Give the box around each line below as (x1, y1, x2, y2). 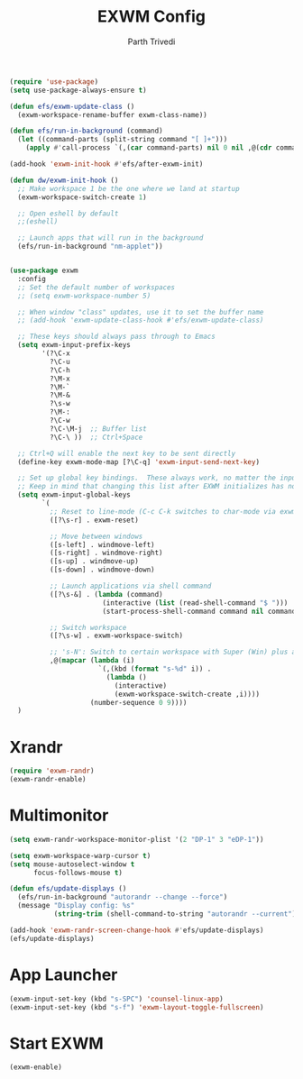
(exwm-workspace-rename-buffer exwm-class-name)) (17, 110, 207, 119)
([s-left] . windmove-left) (49, 540, 155, 549)
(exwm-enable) (9, 1063, 63, 1072)
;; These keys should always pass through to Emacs (17, 332, 216, 342)
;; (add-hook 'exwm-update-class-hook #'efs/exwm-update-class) (17, 315, 264, 325)
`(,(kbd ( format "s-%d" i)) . (97, 664, 212, 673)
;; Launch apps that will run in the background (17, 233, 204, 242)
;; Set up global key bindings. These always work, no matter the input (17, 473, 300, 483)
